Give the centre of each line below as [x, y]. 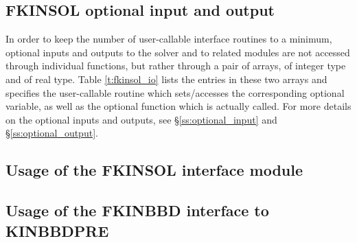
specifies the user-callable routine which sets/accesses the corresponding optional [175, 92]
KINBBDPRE [57, 230]
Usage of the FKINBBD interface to [137, 210]
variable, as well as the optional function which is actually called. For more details [178, 106]
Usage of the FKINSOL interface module [154, 170]
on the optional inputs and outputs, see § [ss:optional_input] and [141, 119]
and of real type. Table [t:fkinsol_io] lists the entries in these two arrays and [166, 79]
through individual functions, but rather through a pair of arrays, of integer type [176, 66]
